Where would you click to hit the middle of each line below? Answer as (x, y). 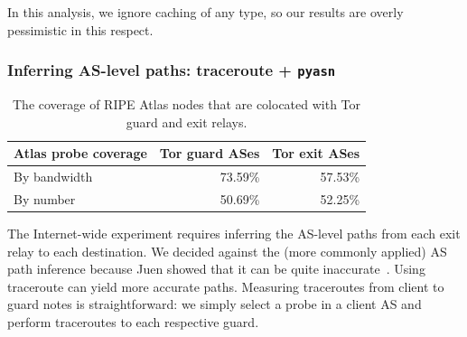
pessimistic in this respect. (80, 29)
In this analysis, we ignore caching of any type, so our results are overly (205, 12)
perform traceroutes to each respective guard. (133, 321)
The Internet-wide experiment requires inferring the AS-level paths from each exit (234, 233)
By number (45, 198)
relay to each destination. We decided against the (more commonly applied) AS (227, 251)
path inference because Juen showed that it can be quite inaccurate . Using (216, 269)
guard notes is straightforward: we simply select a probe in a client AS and (215, 304)
